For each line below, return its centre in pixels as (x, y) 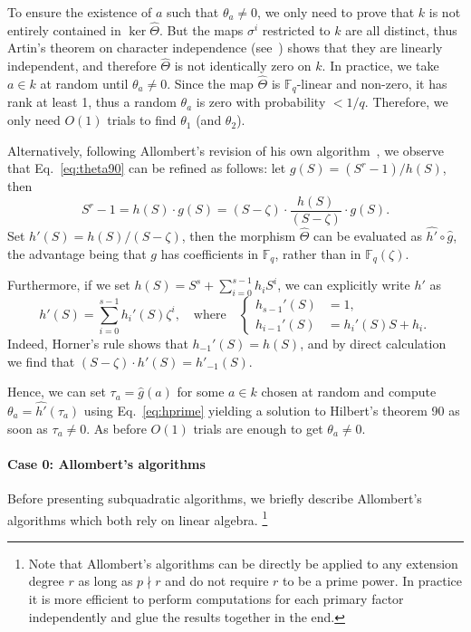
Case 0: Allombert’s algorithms (106, 463)
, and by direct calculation (373, 343)
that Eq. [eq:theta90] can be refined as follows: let (147, 168)
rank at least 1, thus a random (92, 102)
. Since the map (210, 84)
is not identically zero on (243, 66)
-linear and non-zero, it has (372, 84)
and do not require (217, 581)
